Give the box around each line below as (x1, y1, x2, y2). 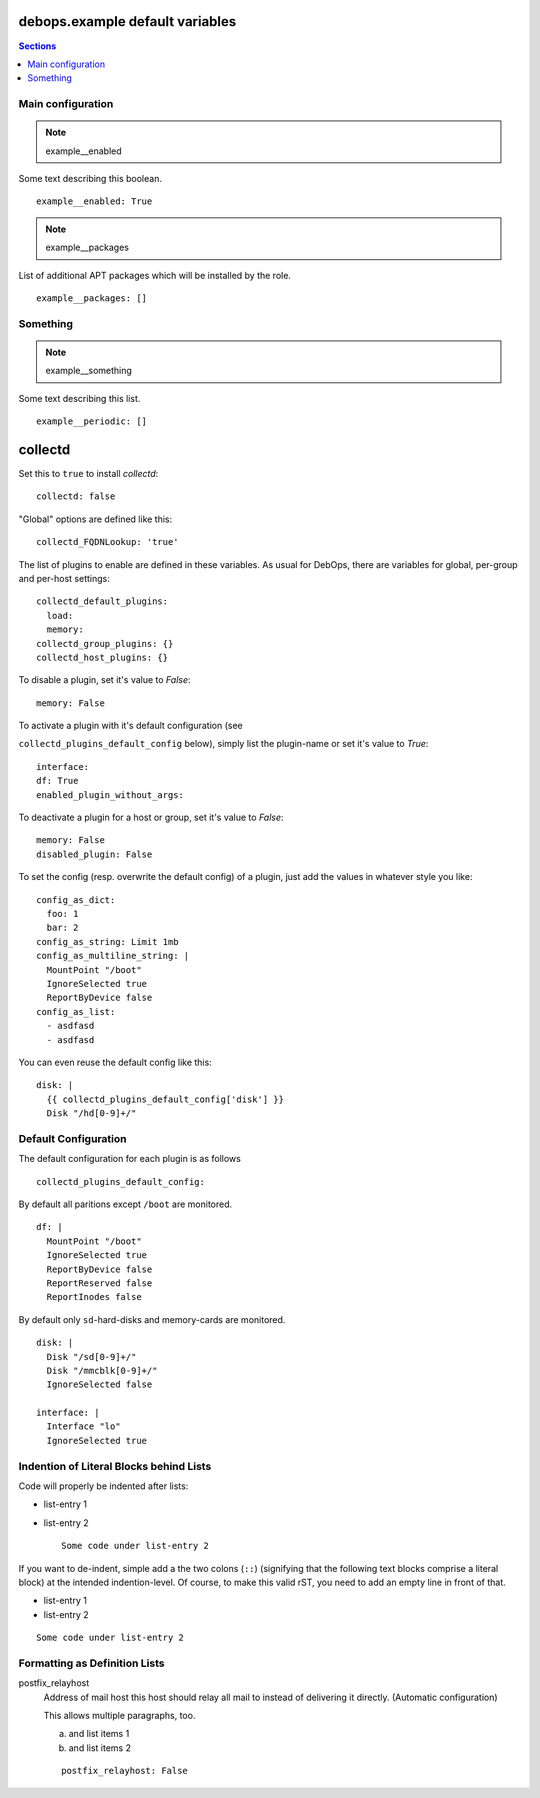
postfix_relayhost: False (61, 1765, 189, 1777)
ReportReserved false (46, 1277, 153, 1289)
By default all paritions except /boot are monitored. (18, 1198, 233, 1210)
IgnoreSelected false (46, 1379, 153, 1390)
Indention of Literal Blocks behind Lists (18, 1459, 212, 1473)
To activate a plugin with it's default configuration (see (18, 720, 244, 732)
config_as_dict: (36, 894, 116, 905)
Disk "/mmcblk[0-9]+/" (46, 1365, 158, 1376)
